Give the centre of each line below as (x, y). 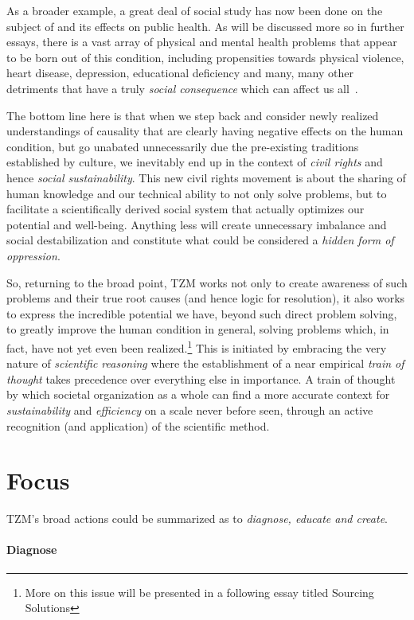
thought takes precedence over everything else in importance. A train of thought (201, 378)
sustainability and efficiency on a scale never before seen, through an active (190, 409)
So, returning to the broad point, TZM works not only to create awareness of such (207, 282)
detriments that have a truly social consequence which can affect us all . (182, 88)
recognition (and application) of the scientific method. (138, 425)
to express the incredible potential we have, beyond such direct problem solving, (202, 313)
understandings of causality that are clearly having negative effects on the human (205, 131)
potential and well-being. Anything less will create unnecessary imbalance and (197, 224)
